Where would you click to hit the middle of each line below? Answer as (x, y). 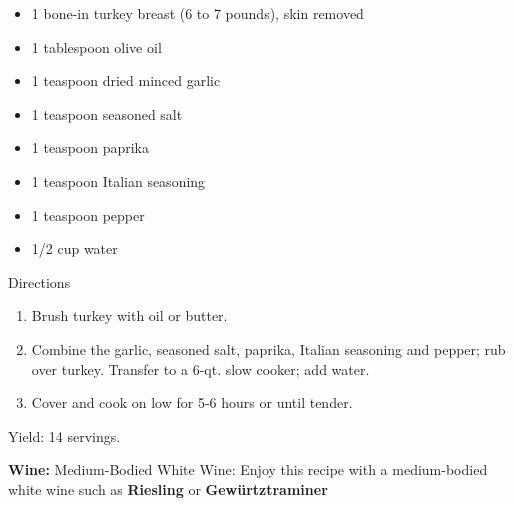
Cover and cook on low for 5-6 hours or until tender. (192, 402)
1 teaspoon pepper (88, 214)
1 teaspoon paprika (90, 147)
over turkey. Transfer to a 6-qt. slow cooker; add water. (200, 368)
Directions (39, 281)
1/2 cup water (74, 248)
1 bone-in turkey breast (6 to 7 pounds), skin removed (197, 13)
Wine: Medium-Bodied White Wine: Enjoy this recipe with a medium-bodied (248, 469)
